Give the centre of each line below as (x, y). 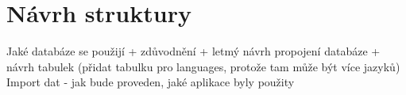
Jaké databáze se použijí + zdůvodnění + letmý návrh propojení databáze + (193, 51)
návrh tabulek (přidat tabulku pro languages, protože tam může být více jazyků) (203, 66)
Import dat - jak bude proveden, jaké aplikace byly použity (151, 82)
